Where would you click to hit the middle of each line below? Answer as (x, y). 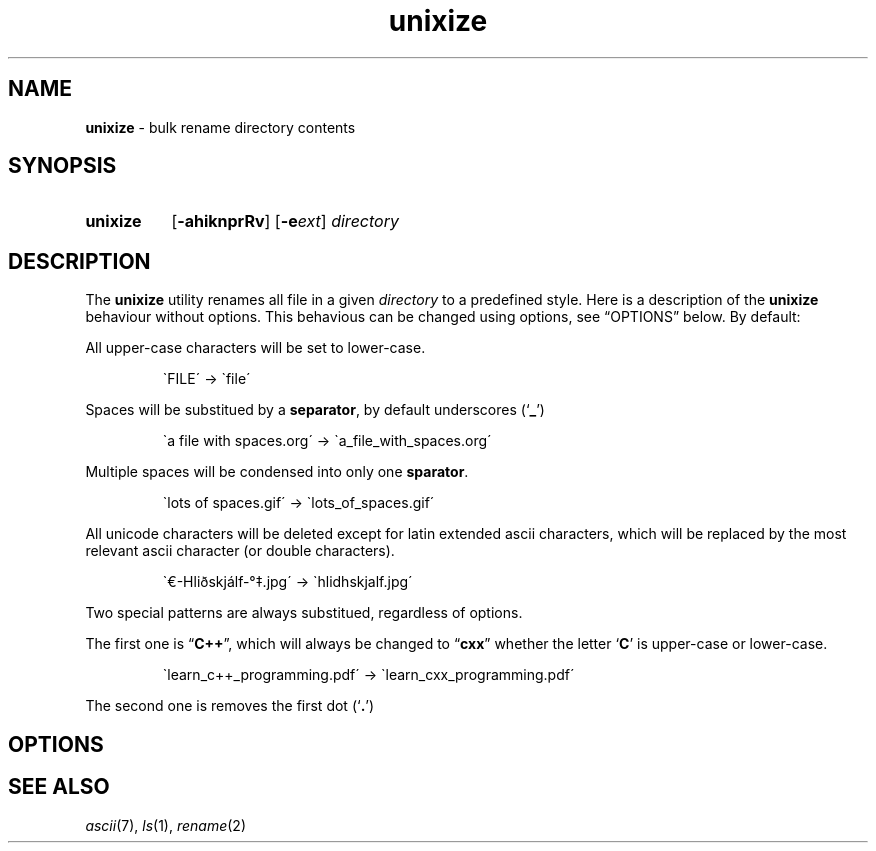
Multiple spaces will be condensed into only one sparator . (277, 472)
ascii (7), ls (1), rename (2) (166, 825)
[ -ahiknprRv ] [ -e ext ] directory (285, 221)
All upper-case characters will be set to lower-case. (255, 348)
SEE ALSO (59, 787)
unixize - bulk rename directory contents (220, 127)
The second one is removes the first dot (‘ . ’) (230, 706)
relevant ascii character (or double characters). (240, 551)
